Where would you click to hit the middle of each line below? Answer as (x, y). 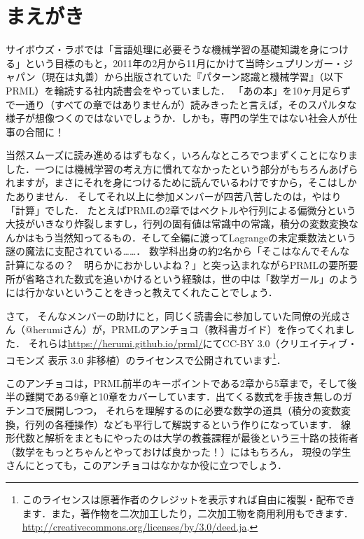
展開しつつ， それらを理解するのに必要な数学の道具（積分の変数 (193, 411)
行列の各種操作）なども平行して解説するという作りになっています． (181, 424)
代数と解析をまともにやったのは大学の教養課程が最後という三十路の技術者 (187, 438)
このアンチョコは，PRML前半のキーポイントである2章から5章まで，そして (176, 383)
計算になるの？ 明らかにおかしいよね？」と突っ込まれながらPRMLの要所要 (182, 265)
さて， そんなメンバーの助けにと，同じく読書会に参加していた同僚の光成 (173, 315)
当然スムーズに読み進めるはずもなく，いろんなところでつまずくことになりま (182, 155)
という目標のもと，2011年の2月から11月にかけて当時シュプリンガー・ (184, 63)
